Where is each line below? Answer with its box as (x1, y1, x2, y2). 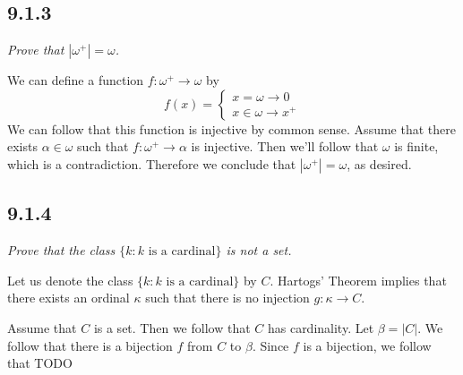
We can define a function (7, 71, 144, 89)
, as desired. (347, 154, 412, 173)
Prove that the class (7, 241, 116, 260)
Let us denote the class (7, 270, 133, 289)
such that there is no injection (145, 288, 310, 307)
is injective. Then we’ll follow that (191, 137, 379, 156)
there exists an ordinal (7, 288, 130, 307)
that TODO (7, 354, 73, 372)
